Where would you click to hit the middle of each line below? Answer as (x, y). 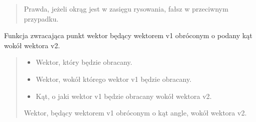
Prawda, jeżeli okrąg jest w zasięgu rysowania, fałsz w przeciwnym (126, 9)
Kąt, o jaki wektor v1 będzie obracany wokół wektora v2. (124, 96)
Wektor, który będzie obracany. (84, 62)
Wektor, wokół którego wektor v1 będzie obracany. (114, 79)
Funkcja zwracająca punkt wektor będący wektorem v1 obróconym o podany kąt (128, 35)
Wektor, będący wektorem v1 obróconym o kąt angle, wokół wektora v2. (135, 113)
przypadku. (41, 18)
